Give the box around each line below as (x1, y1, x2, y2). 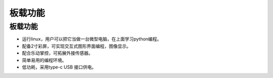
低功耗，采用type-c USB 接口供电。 (22, 64, 97, 70)
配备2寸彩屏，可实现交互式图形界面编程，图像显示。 (22, 43, 131, 49)
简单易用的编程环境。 (22, 57, 67, 63)
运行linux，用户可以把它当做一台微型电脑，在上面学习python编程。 (22, 36, 162, 42)
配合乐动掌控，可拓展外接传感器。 (22, 50, 93, 56)
